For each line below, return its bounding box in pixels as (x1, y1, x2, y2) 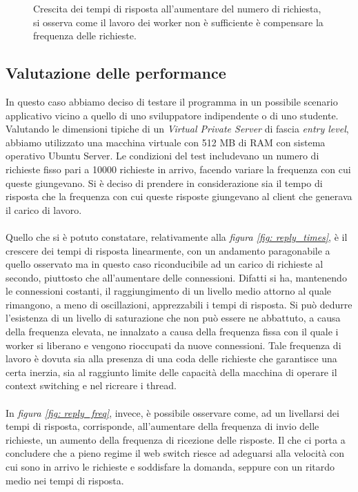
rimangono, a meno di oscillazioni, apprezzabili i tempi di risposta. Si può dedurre (6, 297, 352, 311)
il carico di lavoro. (6, 202, 82, 217)
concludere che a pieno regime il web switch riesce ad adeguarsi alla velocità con (6, 446, 345, 460)
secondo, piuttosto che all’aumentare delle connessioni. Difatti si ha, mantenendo (6, 270, 347, 284)
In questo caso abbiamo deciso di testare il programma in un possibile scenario (6, 94, 338, 108)
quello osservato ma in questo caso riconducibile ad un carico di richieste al (6, 257, 324, 271)
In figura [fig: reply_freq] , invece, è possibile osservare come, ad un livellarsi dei (6, 405, 339, 420)
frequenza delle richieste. (33, 28, 137, 43)
